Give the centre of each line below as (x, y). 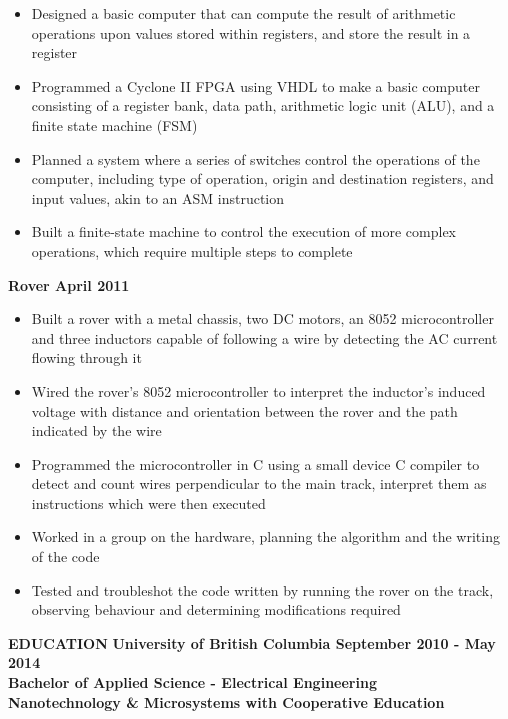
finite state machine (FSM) (114, 124)
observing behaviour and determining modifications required (216, 609)
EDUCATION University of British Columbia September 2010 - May (252, 642)
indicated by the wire (96, 430)
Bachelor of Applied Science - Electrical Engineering (192, 682)
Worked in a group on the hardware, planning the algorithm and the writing (265, 536)
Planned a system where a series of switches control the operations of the (255, 158)
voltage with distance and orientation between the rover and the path (244, 410)
